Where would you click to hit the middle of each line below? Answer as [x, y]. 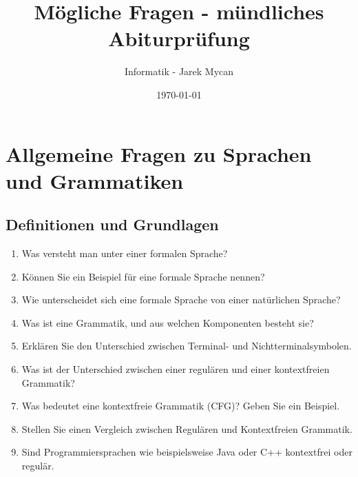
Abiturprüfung [179, 38]
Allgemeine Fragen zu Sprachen [159, 153]
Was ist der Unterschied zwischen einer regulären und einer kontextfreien [176, 369]
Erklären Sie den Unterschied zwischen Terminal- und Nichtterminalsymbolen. [187, 346]
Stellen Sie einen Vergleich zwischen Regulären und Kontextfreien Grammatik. [187, 428]
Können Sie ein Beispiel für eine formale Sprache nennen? [143, 276]
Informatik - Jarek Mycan [179, 71]
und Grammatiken [95, 180]
